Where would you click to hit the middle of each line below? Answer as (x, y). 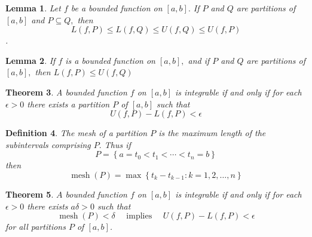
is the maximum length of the (212, 133)
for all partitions (36, 227)
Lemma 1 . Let (33, 8)
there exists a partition (68, 104)
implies (139, 216)
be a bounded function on (117, 8)
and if (199, 60)
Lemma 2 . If (30, 60)
